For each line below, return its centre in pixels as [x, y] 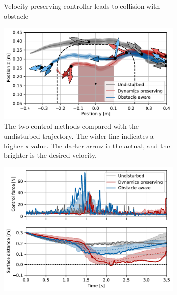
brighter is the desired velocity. [50, 155]
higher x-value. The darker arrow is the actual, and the [87, 145]
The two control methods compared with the [71, 126]
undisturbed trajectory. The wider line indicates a [79, 135]
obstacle [16, 16]
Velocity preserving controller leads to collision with [82, 6]
